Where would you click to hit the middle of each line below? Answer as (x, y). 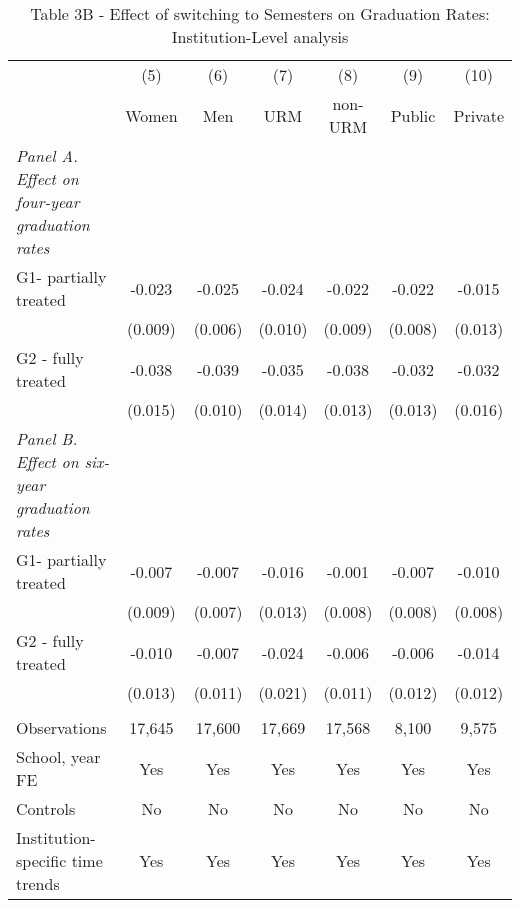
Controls (46, 808)
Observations (61, 727)
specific (41, 860)
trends (38, 883)
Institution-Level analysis (260, 36)
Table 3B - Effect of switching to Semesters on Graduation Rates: (260, 13)
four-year (48, 201)
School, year (58, 756)
